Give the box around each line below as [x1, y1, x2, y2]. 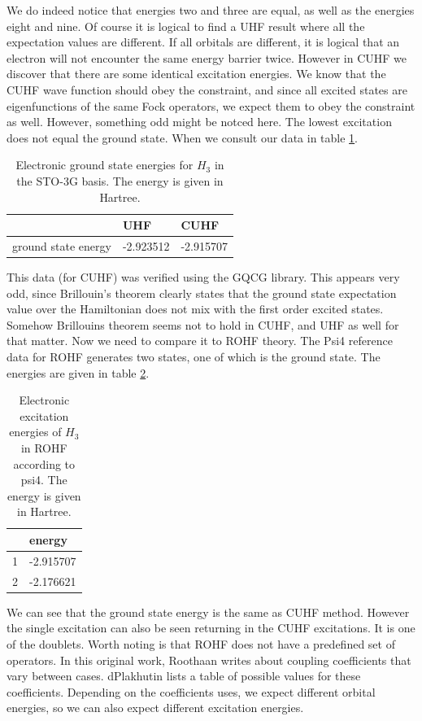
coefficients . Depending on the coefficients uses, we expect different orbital [7, 683, 376, 700]
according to [13, 455, 76, 472]
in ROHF [20, 439, 67, 456]
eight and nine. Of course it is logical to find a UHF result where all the [7, 17, 365, 34]
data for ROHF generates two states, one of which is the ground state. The [7, 348, 381, 365]
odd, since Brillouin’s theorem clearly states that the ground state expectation [7, 284, 397, 301]
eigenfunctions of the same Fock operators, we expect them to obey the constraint [7, 97, 415, 114]
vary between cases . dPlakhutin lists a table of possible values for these [7, 667, 361, 684]
